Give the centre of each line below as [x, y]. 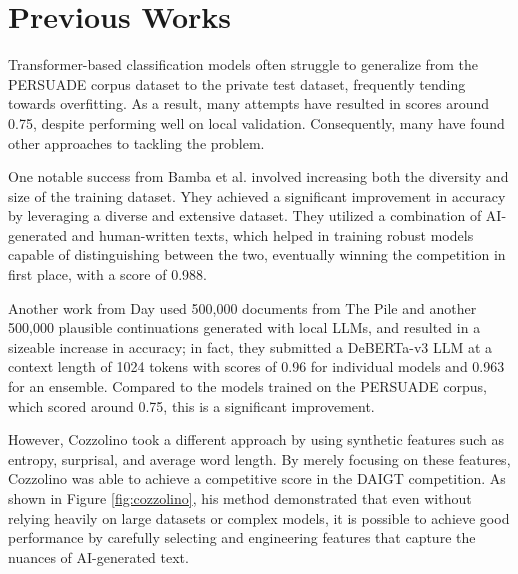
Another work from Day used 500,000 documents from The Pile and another [242, 307]
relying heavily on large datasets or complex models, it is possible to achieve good [259, 517]
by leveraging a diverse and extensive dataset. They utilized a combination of [245, 215]
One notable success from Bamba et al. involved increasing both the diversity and [258, 176]
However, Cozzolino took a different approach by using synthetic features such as [256, 439]
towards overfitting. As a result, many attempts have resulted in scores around [249, 103]
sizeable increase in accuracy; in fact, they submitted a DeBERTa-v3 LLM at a [250, 346]
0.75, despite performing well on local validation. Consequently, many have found [256, 122]
